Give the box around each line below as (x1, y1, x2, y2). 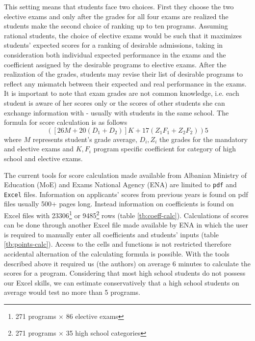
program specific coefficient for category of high (93, 143, 236, 154)
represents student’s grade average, (32, 134, 137, 144)
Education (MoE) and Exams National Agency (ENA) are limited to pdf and (4, 179, 237, 190)
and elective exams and (4, 143, 74, 154)
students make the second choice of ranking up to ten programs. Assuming (4, 21, 228, 31)
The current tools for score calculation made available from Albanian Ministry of (4, 170, 247, 180)
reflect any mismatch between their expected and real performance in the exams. (4, 78, 247, 88)
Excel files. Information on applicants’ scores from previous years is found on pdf (4, 189, 248, 199)
